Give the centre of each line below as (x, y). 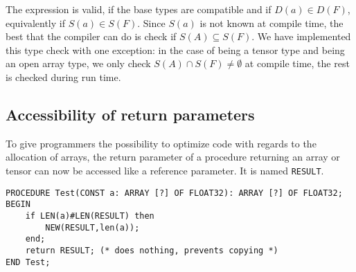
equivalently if (35, 22)
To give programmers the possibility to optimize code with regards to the (161, 143)
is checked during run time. (63, 76)
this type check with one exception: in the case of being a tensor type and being (175, 49)
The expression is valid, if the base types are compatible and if (139, 9)
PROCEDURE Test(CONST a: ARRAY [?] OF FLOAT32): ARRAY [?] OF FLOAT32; (174, 193)
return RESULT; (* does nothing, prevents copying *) (152, 250)
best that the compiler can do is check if (91, 36)
